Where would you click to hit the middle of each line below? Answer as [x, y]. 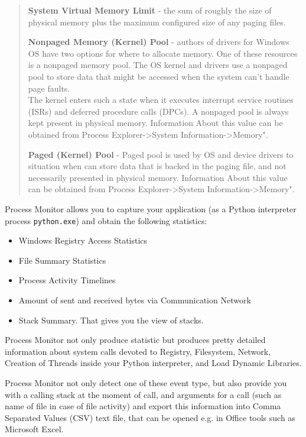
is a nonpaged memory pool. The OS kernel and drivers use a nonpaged [158, 65]
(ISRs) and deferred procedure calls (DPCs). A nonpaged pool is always [158, 111]
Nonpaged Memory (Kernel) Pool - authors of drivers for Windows [159, 42]
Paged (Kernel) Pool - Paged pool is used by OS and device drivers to [161, 154]
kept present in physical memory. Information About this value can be [155, 123]
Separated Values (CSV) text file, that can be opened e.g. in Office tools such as [150, 417]
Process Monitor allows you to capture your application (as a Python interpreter [151, 208]
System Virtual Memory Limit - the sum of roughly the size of [150, 10]
